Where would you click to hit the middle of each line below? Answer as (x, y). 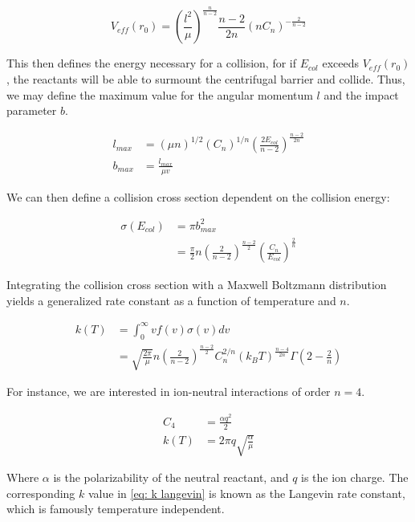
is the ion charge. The (355, 477)
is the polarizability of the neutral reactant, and (171, 477)
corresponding (41, 493)
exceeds (340, 63)
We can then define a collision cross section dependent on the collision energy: (198, 196)
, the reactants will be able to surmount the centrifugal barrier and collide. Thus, (206, 78)
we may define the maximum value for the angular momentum (160, 94)
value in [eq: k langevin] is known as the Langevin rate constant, (246, 493)
